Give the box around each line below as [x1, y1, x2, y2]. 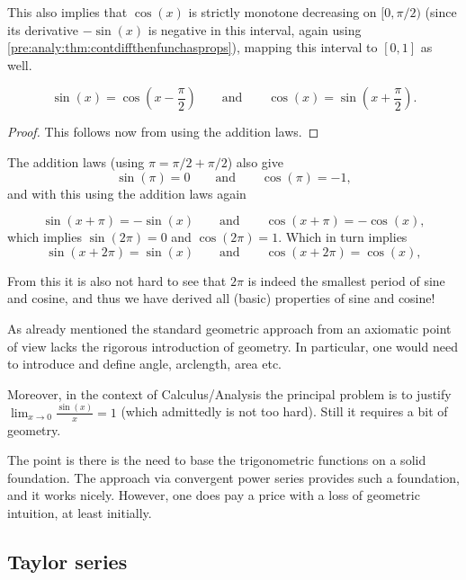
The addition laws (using [7, 152, 145, 171]
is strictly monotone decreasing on [188, 3, 377, 21]
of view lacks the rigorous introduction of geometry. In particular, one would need [7, 336, 458, 355]
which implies [7, 228, 82, 246]
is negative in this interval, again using [148, 20, 362, 39]
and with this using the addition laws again [7, 183, 246, 202]
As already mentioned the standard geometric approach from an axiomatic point [7, 318, 452, 337]
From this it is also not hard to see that [7, 271, 227, 290]
